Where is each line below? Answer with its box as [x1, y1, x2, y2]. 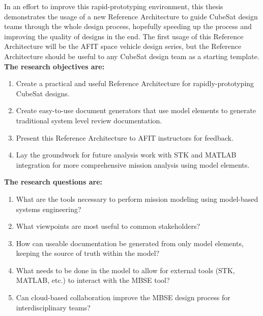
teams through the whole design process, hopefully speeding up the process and [4, 21, 252, 32]
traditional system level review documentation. [16, 115, 162, 125]
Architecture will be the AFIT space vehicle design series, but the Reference [4, 41, 242, 51]
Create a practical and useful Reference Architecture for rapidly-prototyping [16, 78, 254, 89]
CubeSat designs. [16, 88, 70, 98]
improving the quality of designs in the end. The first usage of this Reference [4, 31, 244, 41]
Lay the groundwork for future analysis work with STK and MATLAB [16, 149, 237, 160]
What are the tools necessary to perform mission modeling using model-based [16, 193, 258, 204]
